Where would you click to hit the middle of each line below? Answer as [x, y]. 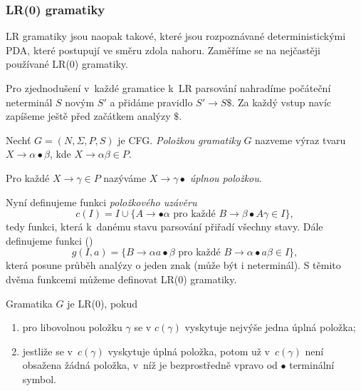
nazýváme [125, 177]
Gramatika [29, 303]
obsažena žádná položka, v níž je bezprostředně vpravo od [150, 365]
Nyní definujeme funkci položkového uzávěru [101, 202]
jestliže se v [47, 351]
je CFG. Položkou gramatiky [179, 139]
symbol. [39, 379]
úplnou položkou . [226, 177]
